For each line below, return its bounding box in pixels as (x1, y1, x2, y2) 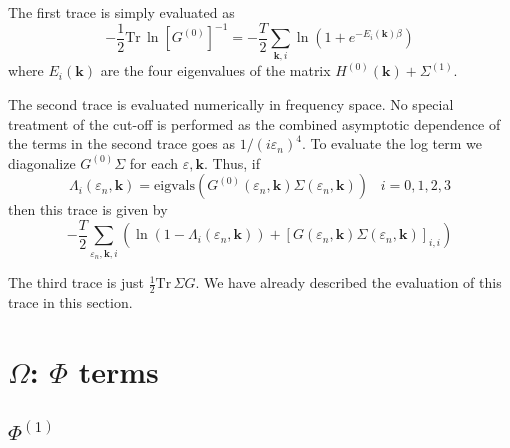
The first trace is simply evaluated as (8, 2, 235, 22)
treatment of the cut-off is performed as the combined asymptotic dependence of (8, 113, 501, 134)
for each (129, 152, 179, 173)
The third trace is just (8, 272, 144, 293)
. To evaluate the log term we (301, 133, 482, 154)
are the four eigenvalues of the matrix (100, 60, 331, 81)
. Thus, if (203, 152, 261, 173)
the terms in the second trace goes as (8, 133, 236, 154)
